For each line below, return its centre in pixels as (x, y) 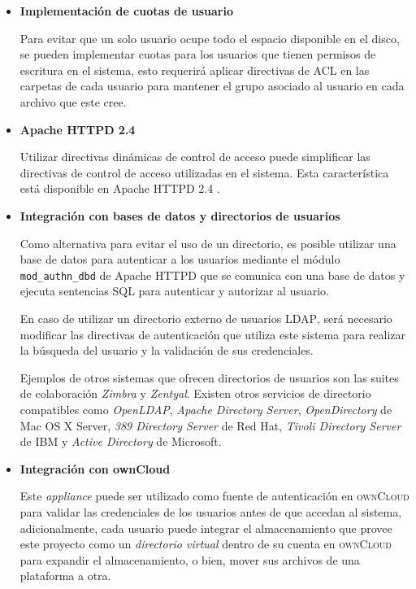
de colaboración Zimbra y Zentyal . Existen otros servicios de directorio (195, 393)
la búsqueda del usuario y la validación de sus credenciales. (167, 350)
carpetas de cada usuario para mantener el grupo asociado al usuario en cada (212, 86)
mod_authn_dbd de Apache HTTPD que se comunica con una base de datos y (212, 275)
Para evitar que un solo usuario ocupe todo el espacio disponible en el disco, (210, 38)
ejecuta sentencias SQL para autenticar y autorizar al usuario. (174, 291)
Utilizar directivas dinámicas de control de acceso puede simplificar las (195, 157)
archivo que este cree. (73, 101)
